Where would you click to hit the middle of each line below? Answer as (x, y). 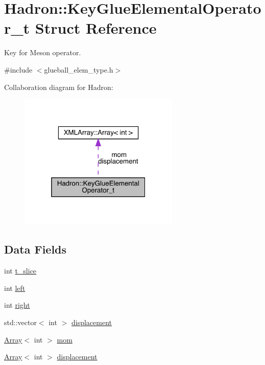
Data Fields (35, 249)
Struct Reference (96, 28)
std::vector (20, 322)
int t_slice (20, 271)
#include (18, 69)
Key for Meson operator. (43, 52)
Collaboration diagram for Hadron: (59, 87)
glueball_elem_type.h (79, 69)
